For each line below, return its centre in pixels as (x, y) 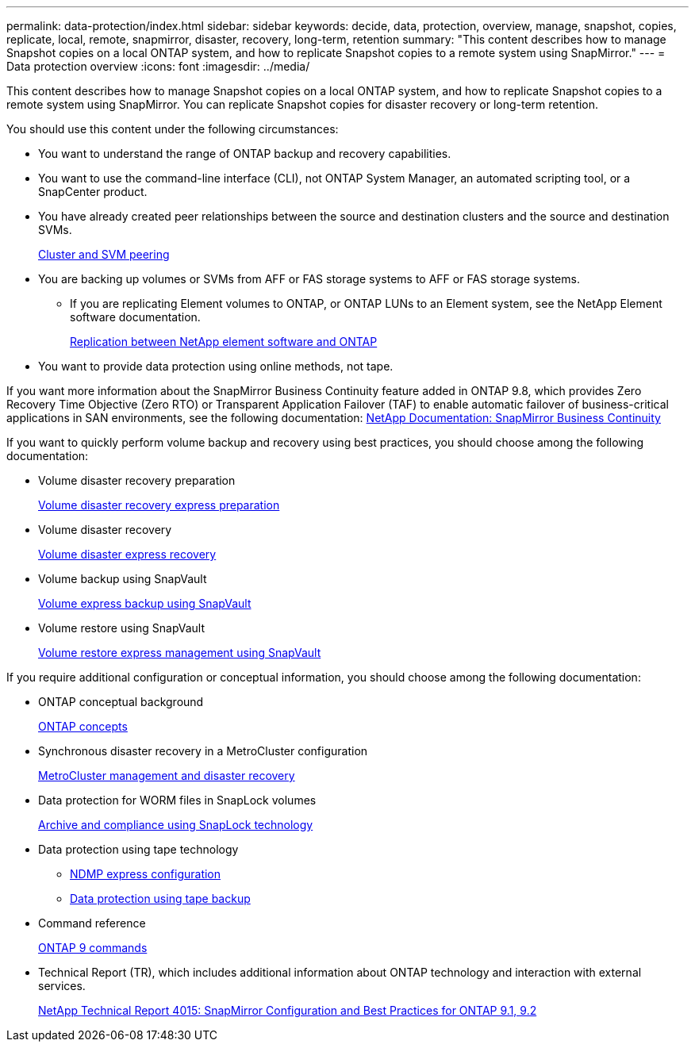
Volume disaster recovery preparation (137, 480)
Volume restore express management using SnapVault (180, 653)
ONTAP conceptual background (121, 702)
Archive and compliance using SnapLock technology (176, 825)
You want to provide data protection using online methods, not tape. (216, 366)
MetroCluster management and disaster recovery (167, 775)
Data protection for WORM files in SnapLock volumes (177, 800)
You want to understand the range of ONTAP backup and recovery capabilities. (245, 154)
